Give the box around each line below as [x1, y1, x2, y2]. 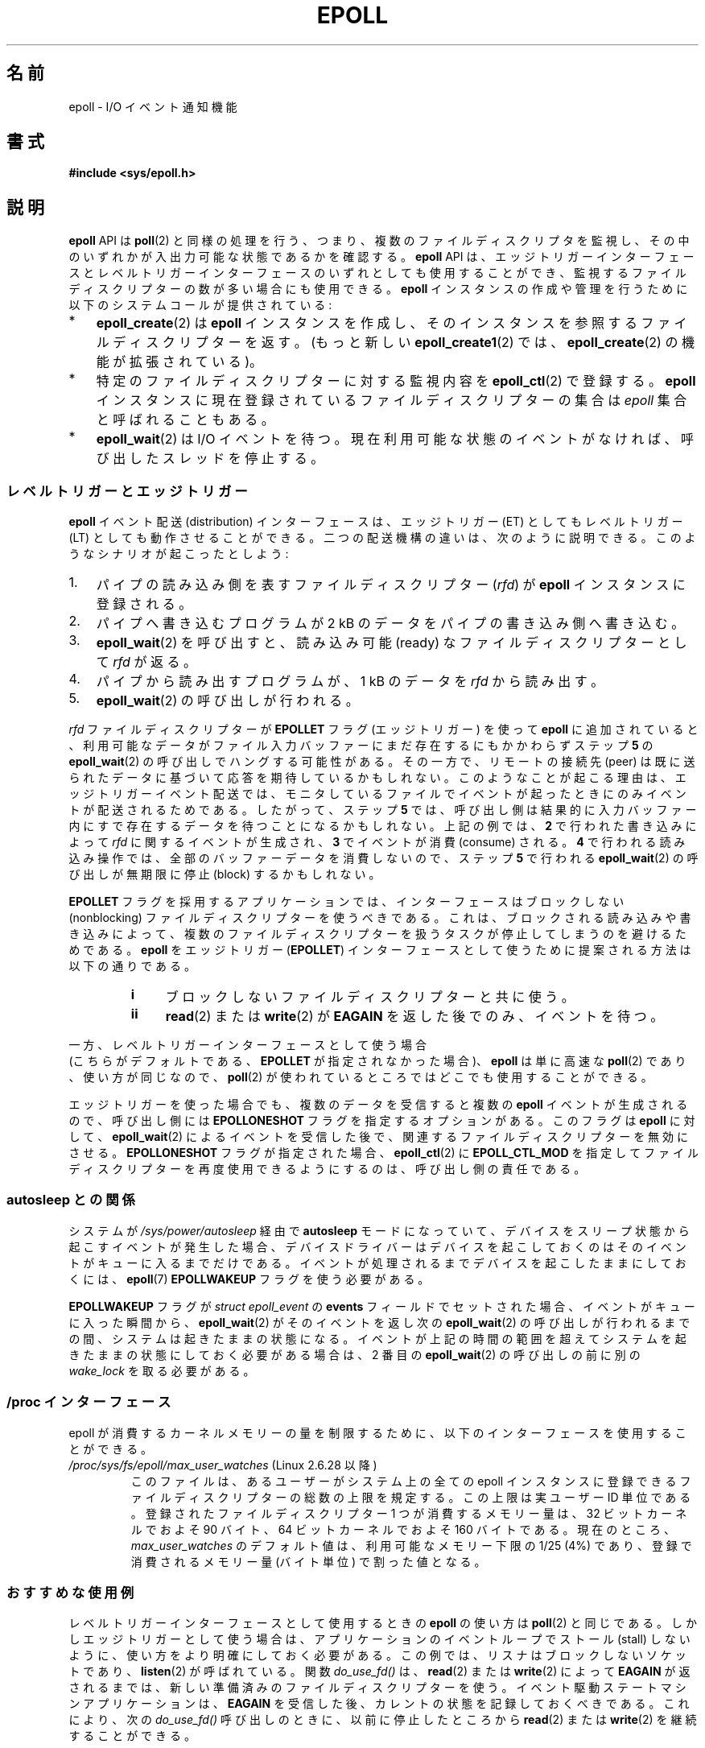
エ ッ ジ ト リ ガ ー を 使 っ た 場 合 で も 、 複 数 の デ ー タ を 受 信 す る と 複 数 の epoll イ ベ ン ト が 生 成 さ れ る [68, 1097, 688, 1112]
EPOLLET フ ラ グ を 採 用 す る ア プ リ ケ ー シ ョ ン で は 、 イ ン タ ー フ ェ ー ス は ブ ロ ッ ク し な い [68, 895, 625, 909]
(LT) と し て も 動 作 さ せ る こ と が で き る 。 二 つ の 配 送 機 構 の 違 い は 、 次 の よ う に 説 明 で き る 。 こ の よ [68, 531, 696, 545]
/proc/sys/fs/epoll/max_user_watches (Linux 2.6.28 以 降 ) [68, 1457, 377, 1472]
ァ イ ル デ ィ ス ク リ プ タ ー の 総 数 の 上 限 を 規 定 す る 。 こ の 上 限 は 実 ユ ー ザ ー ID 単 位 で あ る [130, 1490, 691, 1504]
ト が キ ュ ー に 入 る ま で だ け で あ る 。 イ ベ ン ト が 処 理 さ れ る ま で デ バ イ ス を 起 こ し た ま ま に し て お [68, 1255, 686, 1270]
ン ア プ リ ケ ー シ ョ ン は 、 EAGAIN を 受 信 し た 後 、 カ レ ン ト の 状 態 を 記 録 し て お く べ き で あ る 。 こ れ [68, 1696, 690, 1711]
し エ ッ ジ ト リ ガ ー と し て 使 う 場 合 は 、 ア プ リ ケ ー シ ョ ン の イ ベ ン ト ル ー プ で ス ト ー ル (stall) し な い [68, 1632, 691, 1647]
